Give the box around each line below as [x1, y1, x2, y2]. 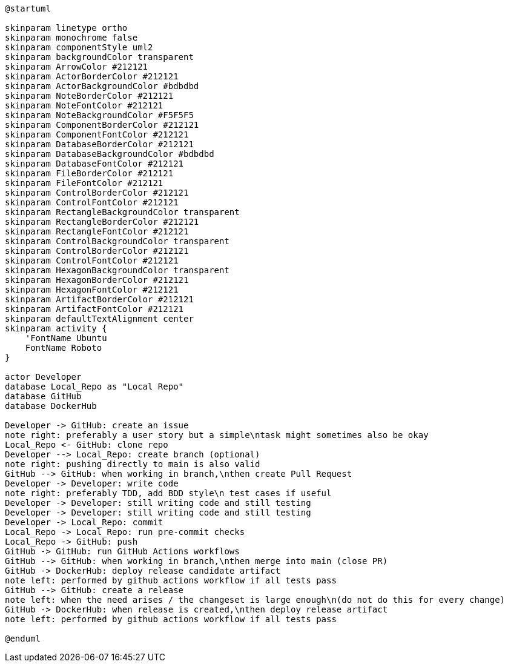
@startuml [5, 4, 51, 13]
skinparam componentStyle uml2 [5, 42, 153, 52]
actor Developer [5, 372, 82, 382]
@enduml [5, 634, 41, 643]
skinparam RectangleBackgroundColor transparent [5, 207, 240, 217]
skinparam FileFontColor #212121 [5, 178, 163, 188]
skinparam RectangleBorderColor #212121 [5, 217, 199, 227]
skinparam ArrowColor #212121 [5, 62, 148, 71]
